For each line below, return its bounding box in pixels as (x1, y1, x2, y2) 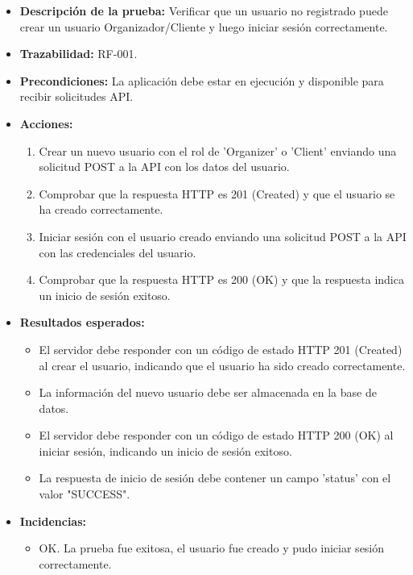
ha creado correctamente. (39, 201, 163, 218)
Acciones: (19, 115, 73, 131)
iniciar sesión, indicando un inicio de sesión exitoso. (39, 442, 292, 459)
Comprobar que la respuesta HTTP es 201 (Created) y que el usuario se (39, 185, 395, 202)
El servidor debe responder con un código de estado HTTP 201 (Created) (39, 340, 403, 357)
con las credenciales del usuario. (39, 244, 196, 260)
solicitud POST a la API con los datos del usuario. (39, 158, 290, 175)
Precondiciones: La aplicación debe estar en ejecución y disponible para (19, 72, 384, 89)
